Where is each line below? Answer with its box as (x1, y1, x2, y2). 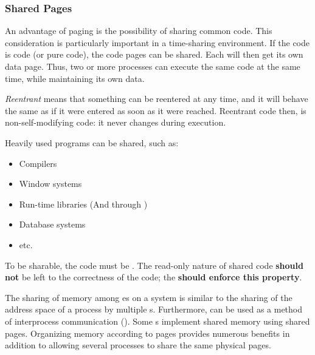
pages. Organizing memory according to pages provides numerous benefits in (5, 326, 290, 339)
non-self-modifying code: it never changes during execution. (5, 116, 226, 129)
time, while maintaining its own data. (5, 72, 145, 84)
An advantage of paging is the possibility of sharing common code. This (5, 24, 272, 37)
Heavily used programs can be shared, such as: (5, 136, 179, 149)
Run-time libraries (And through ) (19, 197, 148, 210)
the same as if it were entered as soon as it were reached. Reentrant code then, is (5, 104, 306, 117)
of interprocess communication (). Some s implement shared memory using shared (5, 314, 310, 327)
